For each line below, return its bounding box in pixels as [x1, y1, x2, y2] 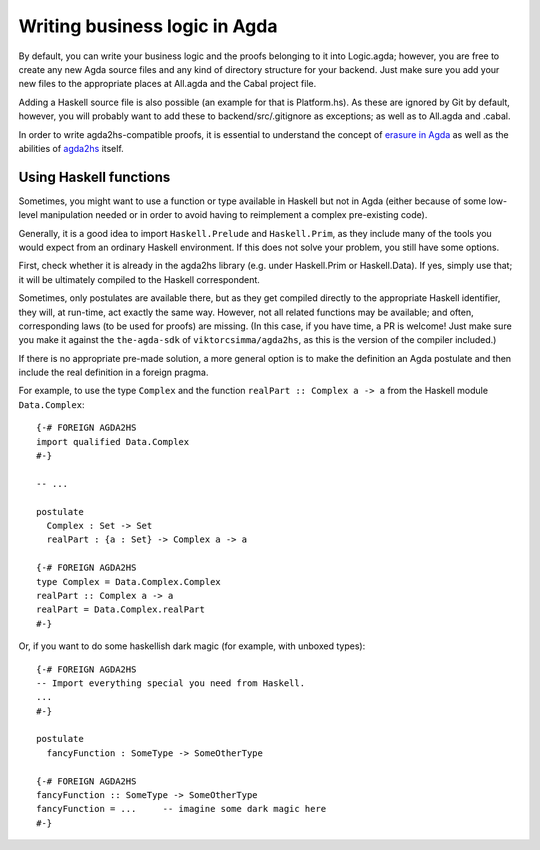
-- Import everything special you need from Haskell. [36, 677, 305, 689]
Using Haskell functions [18, 168, 171, 185]
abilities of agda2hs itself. [18, 142, 124, 154]
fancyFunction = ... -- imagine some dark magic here [36, 803, 327, 815]
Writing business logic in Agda [18, 15, 278, 37]
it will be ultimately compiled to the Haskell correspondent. [18, 273, 260, 285]
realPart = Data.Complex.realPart [36, 604, 205, 615]
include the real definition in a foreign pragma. [18, 366, 209, 379]
